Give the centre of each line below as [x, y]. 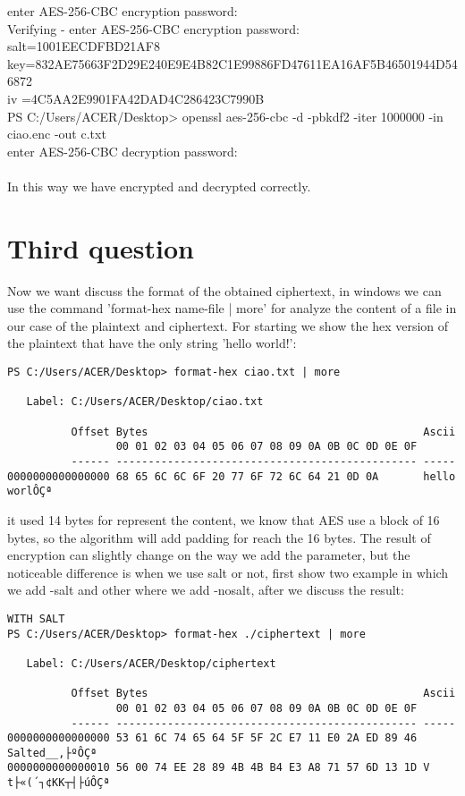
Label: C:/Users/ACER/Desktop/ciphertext [151, 663]
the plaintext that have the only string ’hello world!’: [152, 343]
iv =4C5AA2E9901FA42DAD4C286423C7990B [136, 98]
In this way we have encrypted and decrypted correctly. [159, 186]
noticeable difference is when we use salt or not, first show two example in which [228, 572]
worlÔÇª [30, 491]
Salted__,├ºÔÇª [52, 753]
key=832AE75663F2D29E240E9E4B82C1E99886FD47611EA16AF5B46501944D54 [232, 63]
